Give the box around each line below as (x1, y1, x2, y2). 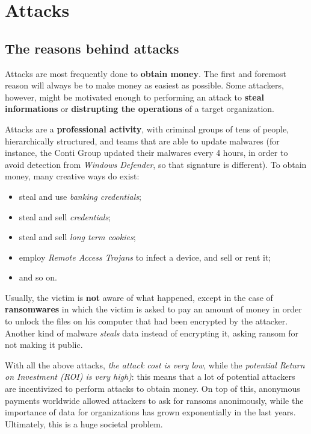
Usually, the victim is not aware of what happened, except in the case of (5, 291, 273, 303)
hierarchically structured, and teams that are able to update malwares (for (5, 134, 280, 147)
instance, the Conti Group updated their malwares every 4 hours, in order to (5, 146, 288, 159)
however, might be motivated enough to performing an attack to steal (5, 90, 265, 103)
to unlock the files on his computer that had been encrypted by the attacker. (5, 315, 288, 327)
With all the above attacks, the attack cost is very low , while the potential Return (5, 358, 305, 371)
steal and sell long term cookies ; (19, 231, 136, 243)
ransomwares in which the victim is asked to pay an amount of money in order (5, 303, 302, 315)
